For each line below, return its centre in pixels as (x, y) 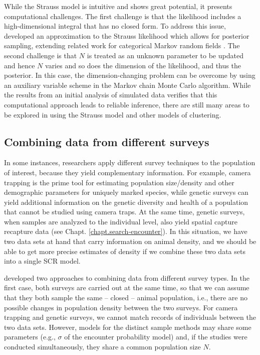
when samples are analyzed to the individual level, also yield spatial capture (121, 221)
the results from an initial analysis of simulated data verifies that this (111, 95)
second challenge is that (41, 55)
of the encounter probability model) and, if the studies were (156, 337)
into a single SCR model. (42, 261)
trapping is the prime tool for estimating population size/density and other (119, 182)
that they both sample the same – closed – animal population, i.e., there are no (126, 298)
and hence (20, 65)
